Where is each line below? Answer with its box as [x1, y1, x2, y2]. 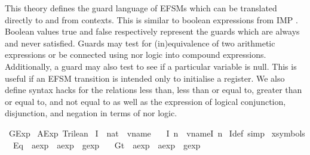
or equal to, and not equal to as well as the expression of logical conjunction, [5, 95, 286, 107]
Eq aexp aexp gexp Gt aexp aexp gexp [13, 138, 201, 151]
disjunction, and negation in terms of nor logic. [5, 107, 177, 119]
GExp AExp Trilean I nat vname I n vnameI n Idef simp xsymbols [8, 126, 305, 139]
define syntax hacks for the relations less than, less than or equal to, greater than [5, 83, 302, 96]
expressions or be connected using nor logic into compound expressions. [5, 48, 266, 61]
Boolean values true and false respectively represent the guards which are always [5, 25, 300, 38]
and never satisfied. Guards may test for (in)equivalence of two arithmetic [5, 36, 275, 49]
